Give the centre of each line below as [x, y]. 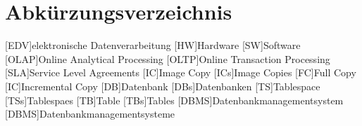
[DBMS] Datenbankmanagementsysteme [90, 114]
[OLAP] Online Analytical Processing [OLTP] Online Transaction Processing [168, 58]
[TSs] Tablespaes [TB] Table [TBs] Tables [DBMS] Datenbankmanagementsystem [174, 100]
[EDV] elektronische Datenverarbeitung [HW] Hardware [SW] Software [153, 45]
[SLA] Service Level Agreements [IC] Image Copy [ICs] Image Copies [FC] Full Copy [181, 72]
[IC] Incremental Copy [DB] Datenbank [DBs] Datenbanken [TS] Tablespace [163, 86]
